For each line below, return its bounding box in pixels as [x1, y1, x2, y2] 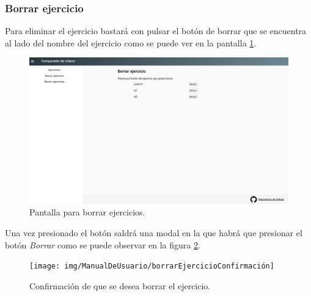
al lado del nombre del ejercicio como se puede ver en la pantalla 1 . [5, 36, 257, 49]
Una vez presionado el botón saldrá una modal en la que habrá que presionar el [5, 226, 302, 239]
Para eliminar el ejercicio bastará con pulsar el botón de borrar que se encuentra [5, 24, 307, 37]
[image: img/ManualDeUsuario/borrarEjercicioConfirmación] [29, 262, 274, 271]
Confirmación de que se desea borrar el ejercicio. [29, 279, 211, 292]
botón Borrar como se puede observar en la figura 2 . [5, 238, 200, 251]
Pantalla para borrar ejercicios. [29, 206, 145, 218]
